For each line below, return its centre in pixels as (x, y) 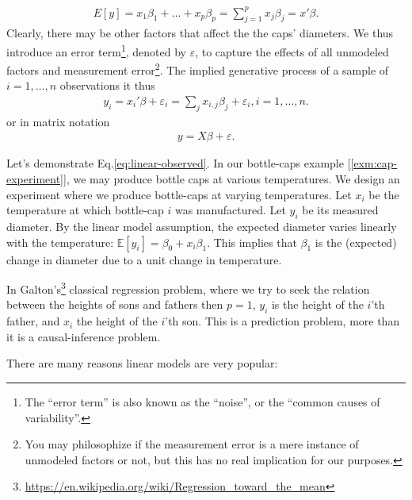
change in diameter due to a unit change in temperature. (144, 259)
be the (384, 194)
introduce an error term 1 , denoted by (96, 50)
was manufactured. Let (230, 210)
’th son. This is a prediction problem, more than (282, 321)
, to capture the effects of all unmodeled (292, 51)
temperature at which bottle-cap (85, 210)
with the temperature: (60, 242)
